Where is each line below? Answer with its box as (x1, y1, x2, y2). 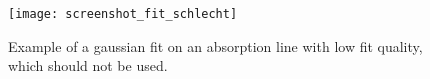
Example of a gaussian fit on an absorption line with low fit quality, (8, 35, 423, 56)
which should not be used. (8, 55, 168, 76)
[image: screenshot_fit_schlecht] (8, 7, 238, 21)
